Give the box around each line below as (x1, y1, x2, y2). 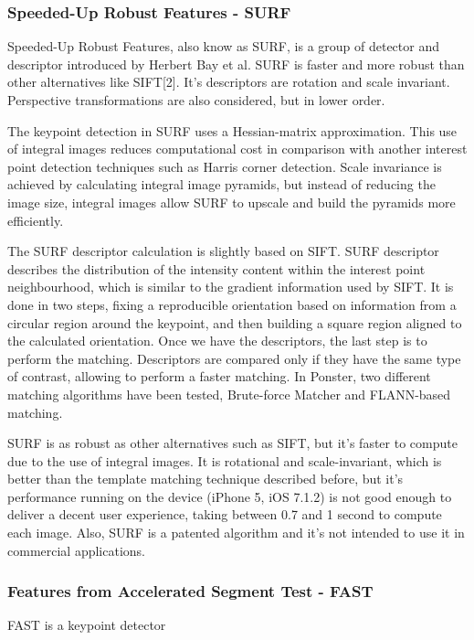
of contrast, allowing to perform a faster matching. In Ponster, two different (7, 367, 431, 386)
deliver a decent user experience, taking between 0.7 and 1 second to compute (7, 505, 442, 524)
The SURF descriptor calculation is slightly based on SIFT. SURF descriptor (7, 241, 439, 261)
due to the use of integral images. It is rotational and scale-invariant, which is (7, 451, 442, 470)
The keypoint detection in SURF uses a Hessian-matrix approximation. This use (7, 121, 458, 140)
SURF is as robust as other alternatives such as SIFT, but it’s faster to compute (7, 433, 458, 453)
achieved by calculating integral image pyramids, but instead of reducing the (7, 175, 436, 194)
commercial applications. (7, 540, 146, 560)
